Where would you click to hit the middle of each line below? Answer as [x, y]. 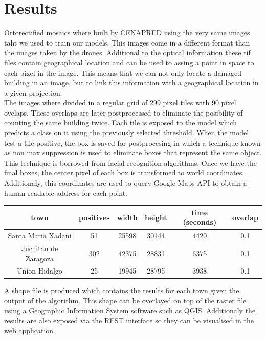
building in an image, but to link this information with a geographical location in [131, 83]
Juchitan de [40, 248]
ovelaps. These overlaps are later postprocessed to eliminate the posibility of [124, 112]
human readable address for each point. [66, 193]
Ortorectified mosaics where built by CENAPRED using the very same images [127, 32]
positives [94, 217]
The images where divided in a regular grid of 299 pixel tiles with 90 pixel [120, 103]
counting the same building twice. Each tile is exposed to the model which [121, 122]
